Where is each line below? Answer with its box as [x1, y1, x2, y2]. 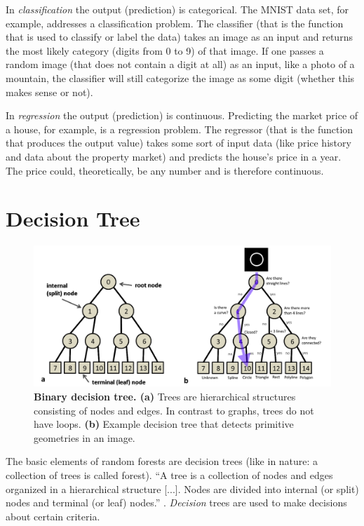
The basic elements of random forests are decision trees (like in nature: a [6, 454, 318, 468]
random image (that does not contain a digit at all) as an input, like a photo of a [6, 57, 355, 72]
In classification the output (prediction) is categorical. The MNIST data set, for [6, 2, 349, 16]
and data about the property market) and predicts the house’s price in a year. [6, 149, 342, 163]
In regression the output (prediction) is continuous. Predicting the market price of [6, 108, 358, 123]
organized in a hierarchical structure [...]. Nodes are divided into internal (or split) [6, 481, 359, 496]
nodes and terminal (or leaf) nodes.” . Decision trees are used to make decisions [6, 495, 347, 510]
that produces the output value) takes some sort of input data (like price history [6, 135, 351, 150]
